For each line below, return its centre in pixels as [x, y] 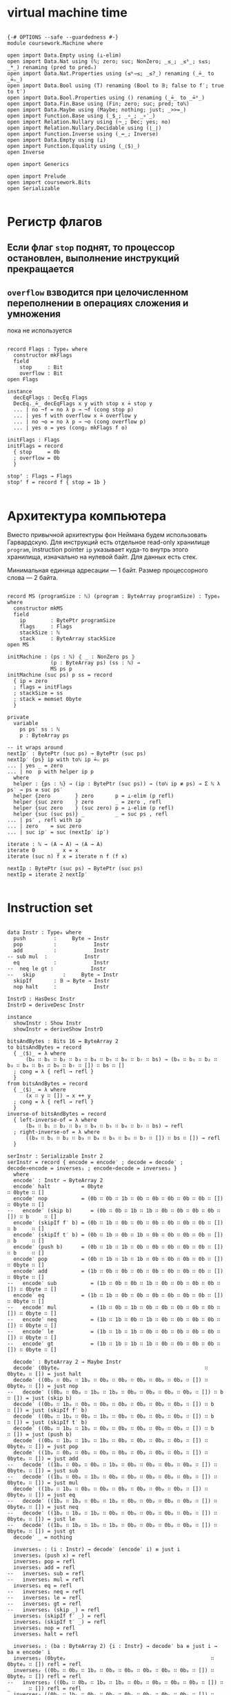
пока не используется [40, 330]
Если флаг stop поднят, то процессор [91, 247]
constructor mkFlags [43, 355]
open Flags [23, 380]
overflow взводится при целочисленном [98, 292]
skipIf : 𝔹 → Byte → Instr [62, 981]
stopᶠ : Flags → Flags [40, 476]
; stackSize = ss [38, 693]
